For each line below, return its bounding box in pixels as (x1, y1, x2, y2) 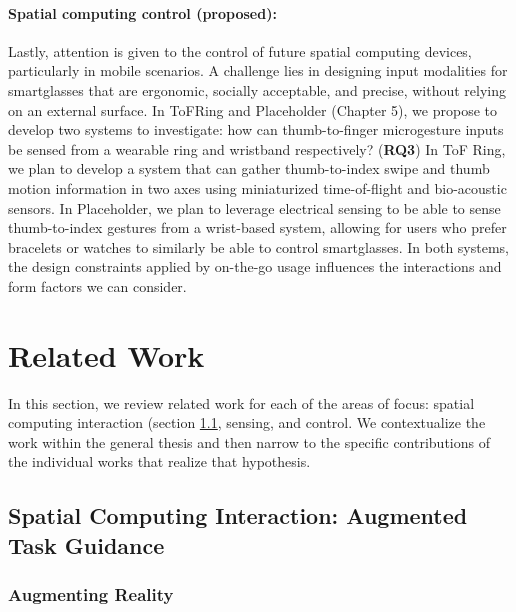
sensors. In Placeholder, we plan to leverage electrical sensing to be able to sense (8, 197, 501, 218)
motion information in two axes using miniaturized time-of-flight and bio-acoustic (8, 177, 507, 198)
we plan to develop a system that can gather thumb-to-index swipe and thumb (8, 158, 490, 179)
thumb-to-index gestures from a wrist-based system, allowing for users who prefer (8, 217, 507, 238)
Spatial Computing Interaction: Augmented (8, 500, 468, 531)
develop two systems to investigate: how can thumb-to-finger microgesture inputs (8, 119, 504, 140)
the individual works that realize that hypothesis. (8, 451, 311, 472)
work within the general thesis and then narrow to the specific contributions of (8, 431, 490, 452)
